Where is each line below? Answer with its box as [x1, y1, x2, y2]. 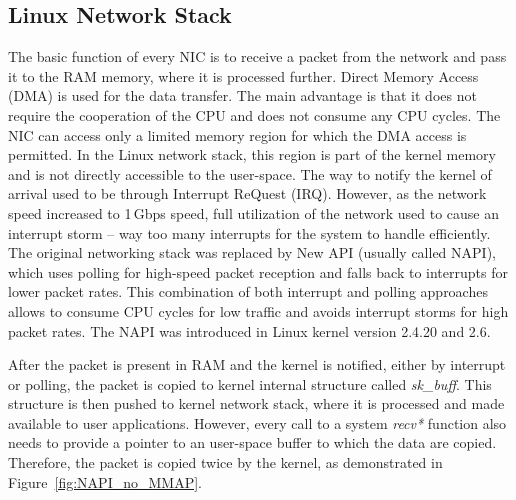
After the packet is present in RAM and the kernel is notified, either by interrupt [8, 354, 506, 375]
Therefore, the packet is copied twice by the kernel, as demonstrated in [8, 452, 443, 473]
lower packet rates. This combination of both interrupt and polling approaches [8, 281, 488, 302]
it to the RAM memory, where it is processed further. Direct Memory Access [8, 65, 479, 86]
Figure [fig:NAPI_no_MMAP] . [8, 471, 202, 492]
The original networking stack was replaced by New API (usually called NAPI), [8, 242, 496, 263]
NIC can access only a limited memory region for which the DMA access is [8, 124, 467, 145]
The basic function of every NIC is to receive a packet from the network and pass [8, 46, 507, 67]
